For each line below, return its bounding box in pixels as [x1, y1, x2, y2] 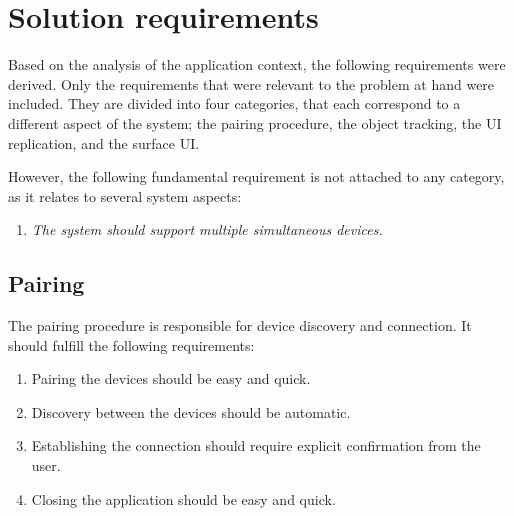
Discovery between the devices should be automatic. [31, 401, 351, 422]
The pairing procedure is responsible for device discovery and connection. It [8, 315, 472, 336]
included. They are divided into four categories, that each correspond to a [8, 93, 461, 114]
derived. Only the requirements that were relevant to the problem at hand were [8, 73, 495, 94]
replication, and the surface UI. [8, 132, 200, 153]
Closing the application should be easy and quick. [31, 488, 336, 509]
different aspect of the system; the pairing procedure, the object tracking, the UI [8, 112, 502, 133]
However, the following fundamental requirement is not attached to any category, [8, 166, 505, 187]
